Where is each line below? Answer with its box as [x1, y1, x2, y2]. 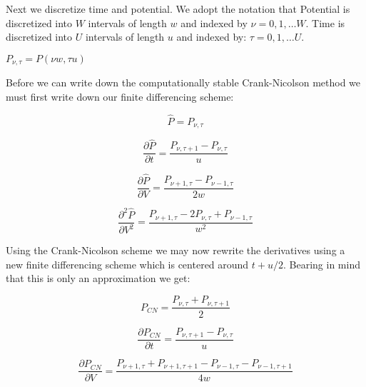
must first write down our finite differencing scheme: [6, 89, 234, 104]
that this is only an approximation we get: [6, 271, 190, 286]
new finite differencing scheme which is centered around [6, 256, 249, 271]
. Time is [305, 15, 345, 30]
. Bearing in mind [283, 256, 360, 271]
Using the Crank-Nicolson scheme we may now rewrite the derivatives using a [6, 243, 345, 258]
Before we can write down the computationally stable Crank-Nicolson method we [6, 75, 361, 90]
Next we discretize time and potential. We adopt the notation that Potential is [6, 1, 350, 16]
